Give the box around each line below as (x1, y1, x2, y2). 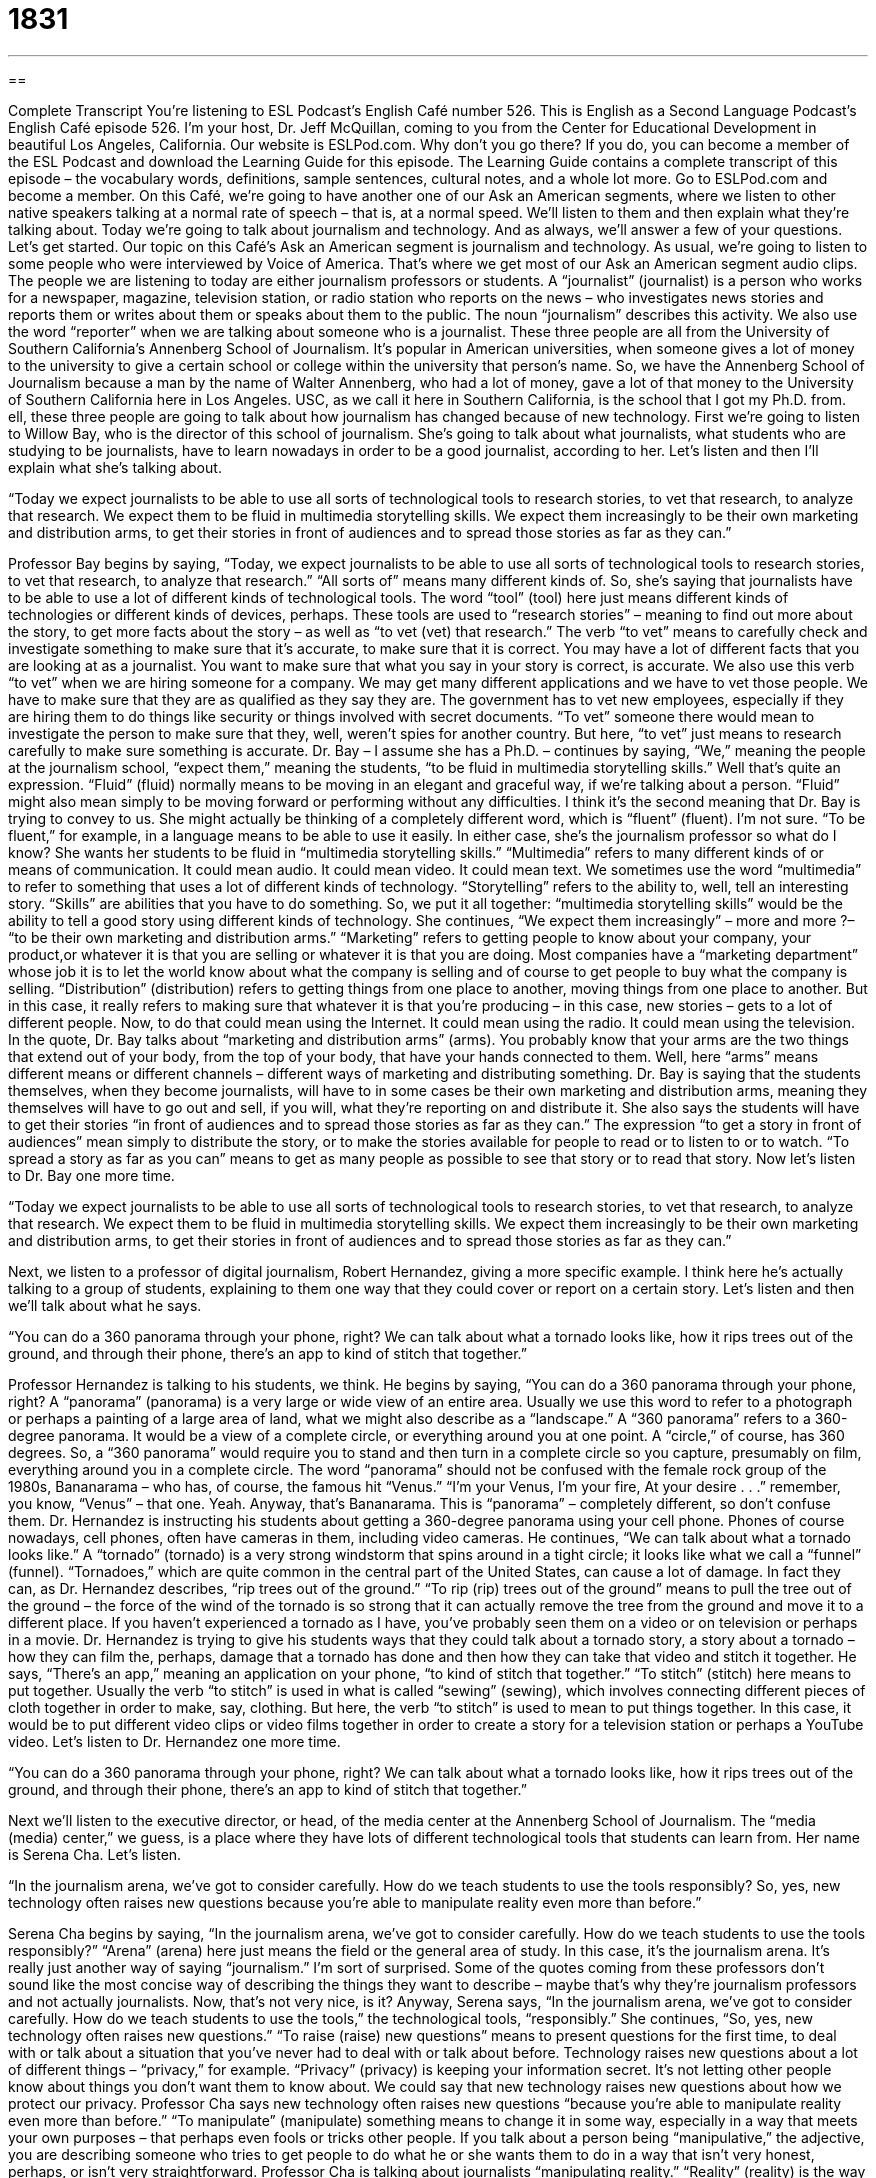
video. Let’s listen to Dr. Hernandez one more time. (8, 1732, 341, 1750)
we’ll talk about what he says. (8, 1296, 202, 1314)
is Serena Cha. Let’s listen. (8, 1845, 182, 1863)
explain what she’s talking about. (8, 458, 222, 476)
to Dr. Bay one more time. (8, 1166, 175, 1184)
